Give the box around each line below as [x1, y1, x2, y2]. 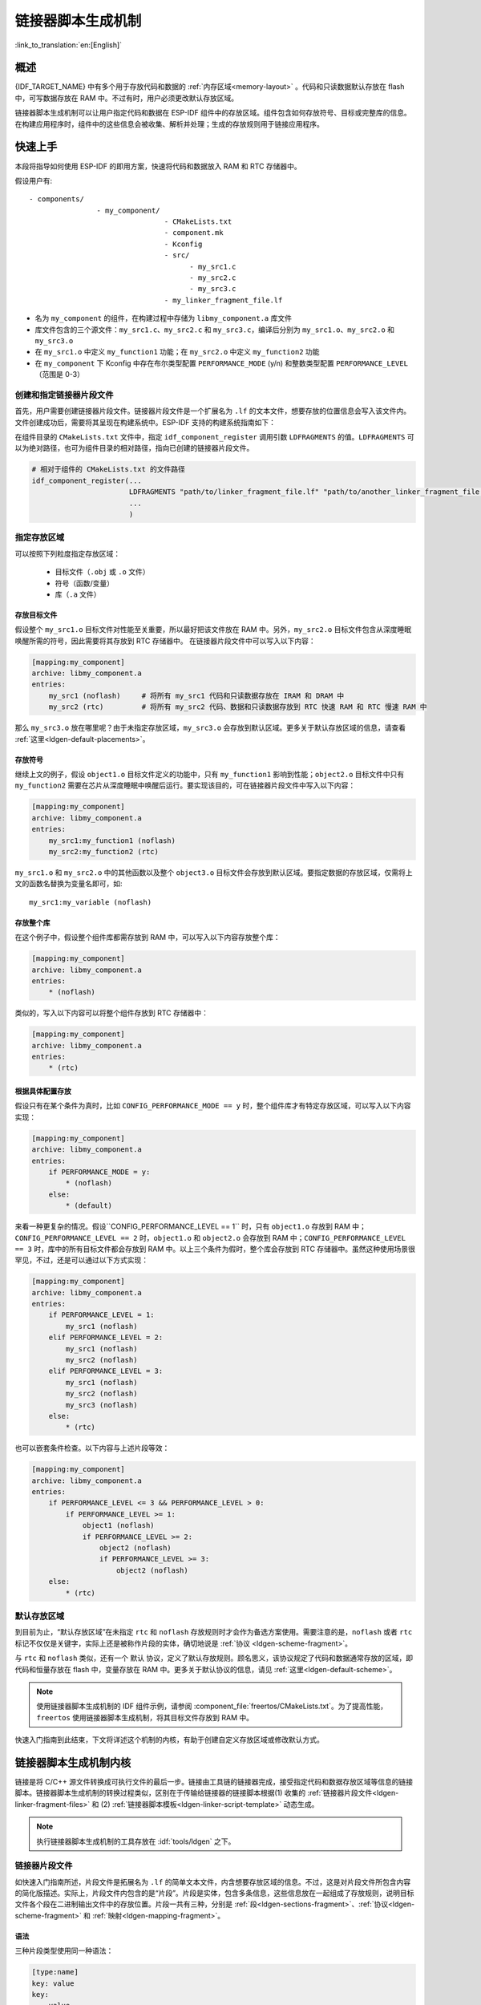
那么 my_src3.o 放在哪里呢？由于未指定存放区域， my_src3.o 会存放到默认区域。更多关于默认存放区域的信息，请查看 [14, 723, 406, 733]
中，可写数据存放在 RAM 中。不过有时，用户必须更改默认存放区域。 [14, 93, 239, 103]
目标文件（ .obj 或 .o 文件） [55, 567, 150, 577]
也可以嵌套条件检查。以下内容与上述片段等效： [14, 1444, 170, 1453]
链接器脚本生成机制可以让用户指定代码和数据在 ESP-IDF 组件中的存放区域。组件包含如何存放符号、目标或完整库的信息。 [14, 108, 412, 118]
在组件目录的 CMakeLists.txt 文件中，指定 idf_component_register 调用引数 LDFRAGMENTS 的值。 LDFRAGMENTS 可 [14, 432, 414, 442]
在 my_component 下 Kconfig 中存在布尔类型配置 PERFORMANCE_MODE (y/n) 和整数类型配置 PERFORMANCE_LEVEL [34, 358, 409, 368]
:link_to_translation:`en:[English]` [14, 40, 123, 50]
